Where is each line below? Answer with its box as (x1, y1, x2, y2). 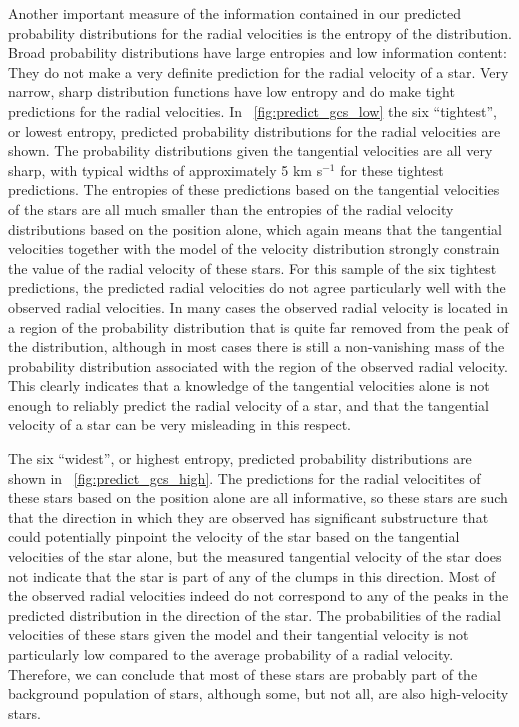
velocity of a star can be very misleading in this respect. (8, 414, 352, 435)
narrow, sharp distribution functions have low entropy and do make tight (8, 81, 455, 102)
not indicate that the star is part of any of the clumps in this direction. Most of (8, 565, 496, 586)
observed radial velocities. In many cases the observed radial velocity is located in (8, 296, 508, 317)
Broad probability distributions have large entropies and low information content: (8, 42, 507, 63)
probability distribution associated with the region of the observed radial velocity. (8, 355, 508, 376)
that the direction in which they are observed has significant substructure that (8, 506, 489, 527)
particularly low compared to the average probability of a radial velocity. (8, 644, 454, 664)
